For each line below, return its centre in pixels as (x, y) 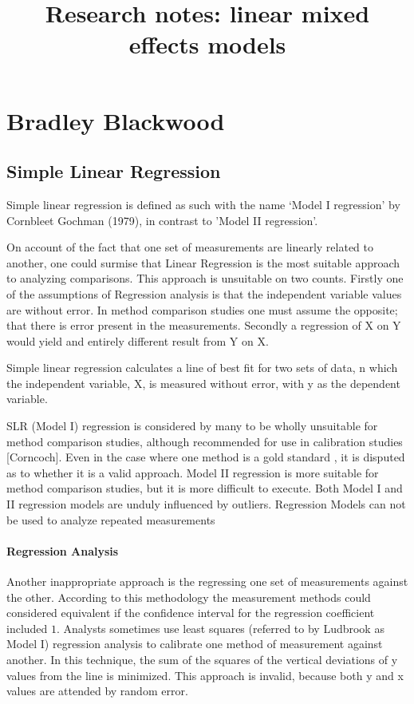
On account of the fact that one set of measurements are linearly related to (190, 247)
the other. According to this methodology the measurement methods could (189, 597)
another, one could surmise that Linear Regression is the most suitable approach (203, 262)
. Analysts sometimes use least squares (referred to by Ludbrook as (221, 628)
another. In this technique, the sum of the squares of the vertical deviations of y (202, 659)
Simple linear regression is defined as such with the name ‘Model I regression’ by (203, 204)
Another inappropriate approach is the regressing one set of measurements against (207, 581)
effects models (207, 44)
